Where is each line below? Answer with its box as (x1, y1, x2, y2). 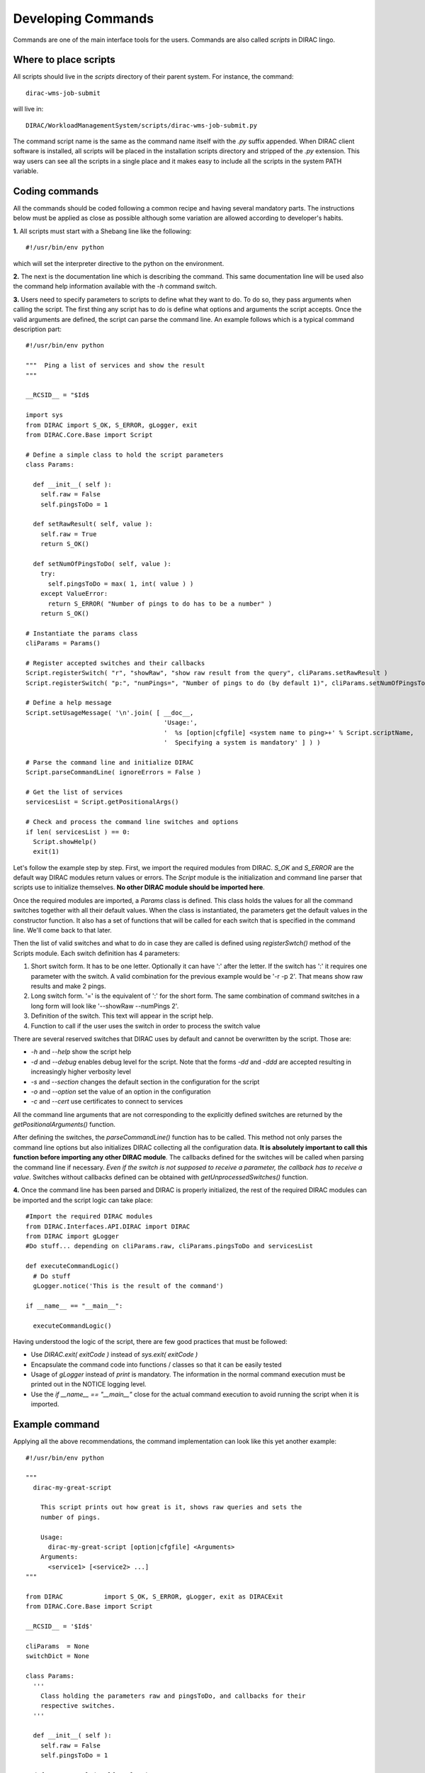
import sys (25, 411, 64, 419)
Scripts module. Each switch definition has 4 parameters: (13, 949, 180, 957)
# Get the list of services (25, 788, 123, 796)
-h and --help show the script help (30, 1047, 132, 1056)
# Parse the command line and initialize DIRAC (25, 758, 194, 766)
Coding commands (13, 185, 99, 197)
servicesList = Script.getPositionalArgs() (25, 798, 179, 806)
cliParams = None (25, 1642, 90, 1650)
